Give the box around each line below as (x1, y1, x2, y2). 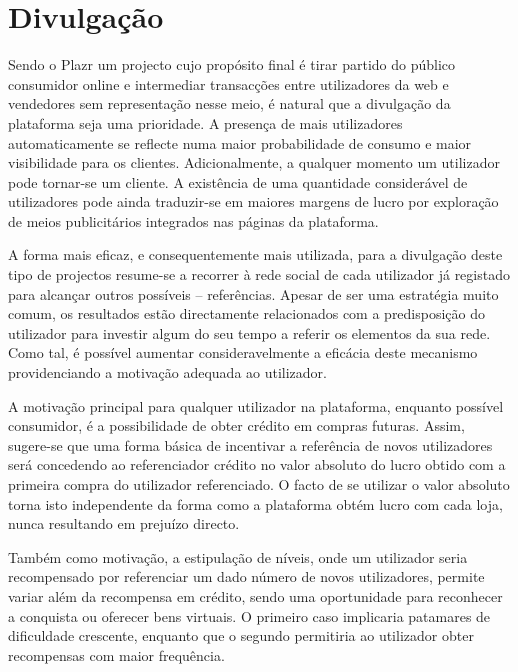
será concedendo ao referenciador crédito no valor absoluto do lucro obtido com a (8, 454, 506, 475)
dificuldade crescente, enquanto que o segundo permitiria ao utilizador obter (8, 625, 474, 646)
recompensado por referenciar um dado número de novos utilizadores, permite (8, 566, 485, 587)
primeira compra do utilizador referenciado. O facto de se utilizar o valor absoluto (8, 474, 510, 494)
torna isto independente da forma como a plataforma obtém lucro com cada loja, (8, 493, 503, 514)
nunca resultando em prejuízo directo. (8, 513, 240, 534)
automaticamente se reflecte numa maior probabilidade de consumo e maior (8, 132, 472, 153)
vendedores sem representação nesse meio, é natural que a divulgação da (8, 93, 451, 114)
